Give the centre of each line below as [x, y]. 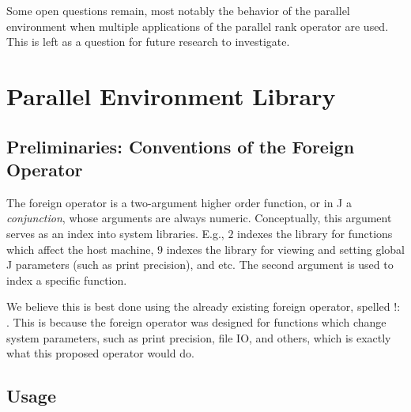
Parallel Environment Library [171, 95]
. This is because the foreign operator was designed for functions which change [196, 321]
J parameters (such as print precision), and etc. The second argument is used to [200, 265]
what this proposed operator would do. [100, 353]
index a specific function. [67, 280]
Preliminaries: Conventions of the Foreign [181, 146]
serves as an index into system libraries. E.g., [115, 233]
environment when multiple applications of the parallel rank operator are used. [198, 26]
